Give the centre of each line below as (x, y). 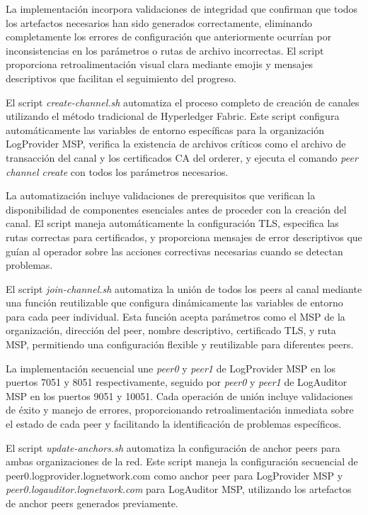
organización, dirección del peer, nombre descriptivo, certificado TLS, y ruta (171, 330)
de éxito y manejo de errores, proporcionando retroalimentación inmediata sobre (180, 410)
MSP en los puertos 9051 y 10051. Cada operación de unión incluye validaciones (179, 395)
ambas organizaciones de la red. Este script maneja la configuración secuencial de (182, 461)
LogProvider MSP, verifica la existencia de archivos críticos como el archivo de (176, 144)
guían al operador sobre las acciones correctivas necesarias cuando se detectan (174, 251)
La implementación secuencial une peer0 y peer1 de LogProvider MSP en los (171, 368)
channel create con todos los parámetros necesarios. (117, 171)
